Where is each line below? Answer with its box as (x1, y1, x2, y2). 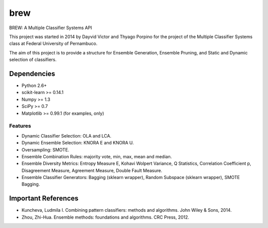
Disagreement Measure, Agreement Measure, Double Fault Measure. (21, 167, 162, 173)
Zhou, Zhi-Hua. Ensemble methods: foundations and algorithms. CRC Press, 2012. (21, 214, 190, 220)
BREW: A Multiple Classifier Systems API (9, 25, 92, 31)
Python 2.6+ (21, 83, 47, 89)
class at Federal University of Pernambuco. (9, 41, 98, 46)
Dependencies (9, 69, 56, 78)
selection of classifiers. (9, 57, 57, 63)
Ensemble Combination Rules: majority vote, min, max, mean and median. (21, 153, 172, 159)
